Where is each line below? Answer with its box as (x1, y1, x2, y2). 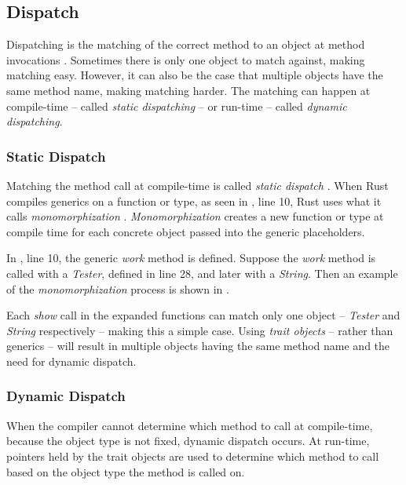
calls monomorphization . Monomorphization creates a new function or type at (6, 208, 384, 224)
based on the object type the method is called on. (6, 463, 245, 480)
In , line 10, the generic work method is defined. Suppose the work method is (6, 250, 376, 266)
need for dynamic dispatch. (6, 352, 137, 369)
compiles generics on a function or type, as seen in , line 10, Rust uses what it (6, 192, 382, 209)
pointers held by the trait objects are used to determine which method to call (6, 447, 379, 464)
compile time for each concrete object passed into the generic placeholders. (6, 223, 365, 239)
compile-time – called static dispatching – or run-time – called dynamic (6, 97, 347, 114)
